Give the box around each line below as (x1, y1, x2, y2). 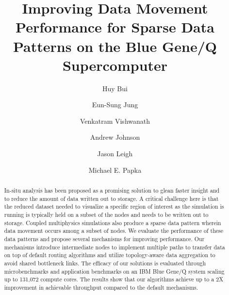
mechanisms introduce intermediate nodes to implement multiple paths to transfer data (4, 243, 225, 251)
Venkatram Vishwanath (80, 115, 150, 126)
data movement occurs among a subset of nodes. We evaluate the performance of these (4, 227, 224, 235)
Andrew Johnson (90, 132, 140, 142)
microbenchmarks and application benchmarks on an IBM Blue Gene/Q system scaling (4, 267, 225, 275)
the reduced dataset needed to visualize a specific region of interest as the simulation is (4, 202, 224, 211)
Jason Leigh (97, 148, 133, 159)
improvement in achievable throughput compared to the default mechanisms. (4, 283, 198, 291)
